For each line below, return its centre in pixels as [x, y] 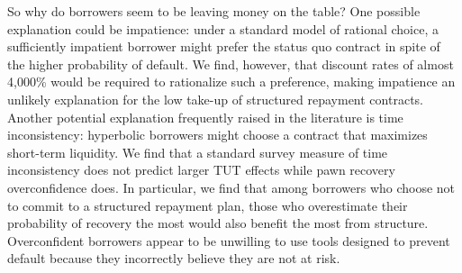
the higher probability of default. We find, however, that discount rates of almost [231, 64]
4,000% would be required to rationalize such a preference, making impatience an [231, 82]
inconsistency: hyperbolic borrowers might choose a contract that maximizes [217, 135]
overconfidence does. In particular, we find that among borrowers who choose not [231, 187]
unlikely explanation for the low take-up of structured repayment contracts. [215, 99]
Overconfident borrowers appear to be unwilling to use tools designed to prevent [229, 240]
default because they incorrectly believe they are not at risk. [174, 258]
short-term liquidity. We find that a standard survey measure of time [198, 152]
